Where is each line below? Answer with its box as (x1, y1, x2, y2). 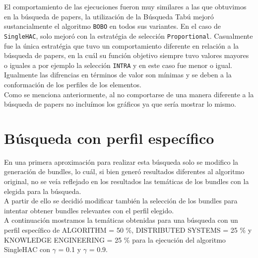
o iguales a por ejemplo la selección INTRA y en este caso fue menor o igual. (4, 60, 233, 70)
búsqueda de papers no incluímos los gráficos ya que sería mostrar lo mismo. (4, 99, 236, 109)
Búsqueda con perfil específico (4, 128, 214, 148)
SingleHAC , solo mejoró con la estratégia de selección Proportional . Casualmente (4, 30, 253, 41)
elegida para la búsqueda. (4, 186, 81, 196)
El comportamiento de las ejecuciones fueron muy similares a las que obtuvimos (4, 1, 247, 11)
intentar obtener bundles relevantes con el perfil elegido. (4, 205, 174, 215)
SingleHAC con (4, 244, 50, 255)
